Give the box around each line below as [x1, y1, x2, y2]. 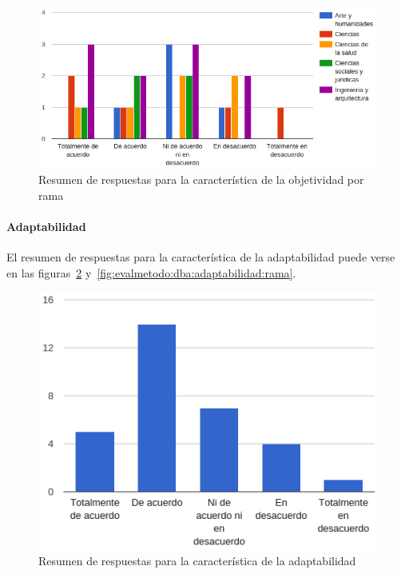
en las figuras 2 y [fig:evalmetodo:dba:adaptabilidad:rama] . [6, 264, 296, 281]
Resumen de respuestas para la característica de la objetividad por [38, 171, 364, 188]
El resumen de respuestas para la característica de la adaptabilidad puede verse [6, 249, 395, 265]
